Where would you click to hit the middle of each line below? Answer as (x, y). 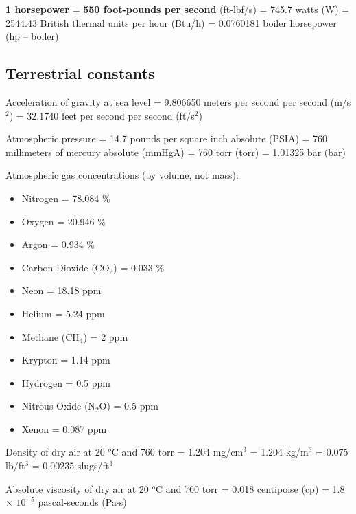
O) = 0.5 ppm (129, 406)
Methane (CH (50, 336)
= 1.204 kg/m (279, 452)
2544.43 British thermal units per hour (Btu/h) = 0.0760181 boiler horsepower (171, 22)
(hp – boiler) (32, 36)
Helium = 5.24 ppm (63, 313)
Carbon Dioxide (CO (66, 267)
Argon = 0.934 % (58, 244)
